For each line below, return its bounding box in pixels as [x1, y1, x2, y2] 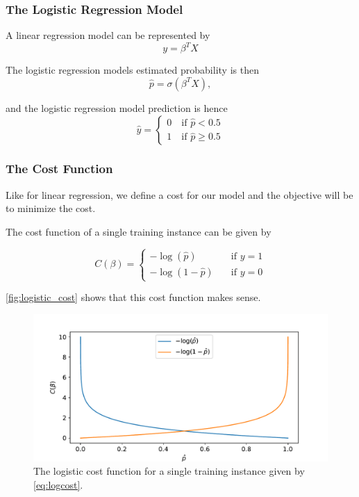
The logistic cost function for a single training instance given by [33, 464, 305, 478]
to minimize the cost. [6, 201, 96, 215]
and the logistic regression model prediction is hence [6, 100, 228, 115]
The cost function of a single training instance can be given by [6, 224, 272, 238]
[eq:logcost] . [33, 477, 83, 491]
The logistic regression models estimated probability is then [6, 63, 259, 77]
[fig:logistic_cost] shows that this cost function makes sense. [6, 290, 261, 304]
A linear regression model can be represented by [6, 28, 210, 42]
